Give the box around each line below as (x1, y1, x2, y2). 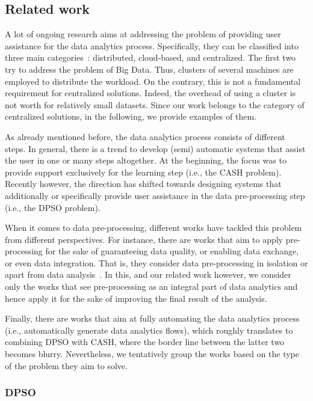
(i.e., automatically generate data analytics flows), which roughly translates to (5, 323, 293, 336)
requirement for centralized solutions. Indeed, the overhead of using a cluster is (5, 87, 296, 99)
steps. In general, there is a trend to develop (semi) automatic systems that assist (5, 142, 306, 155)
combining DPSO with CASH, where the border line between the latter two (5, 335, 285, 348)
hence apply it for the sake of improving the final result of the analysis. (5, 292, 267, 304)
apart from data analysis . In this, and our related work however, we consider (5, 268, 291, 281)
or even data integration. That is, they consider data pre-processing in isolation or (5, 256, 308, 269)
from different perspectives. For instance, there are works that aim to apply (5, 233, 283, 245)
